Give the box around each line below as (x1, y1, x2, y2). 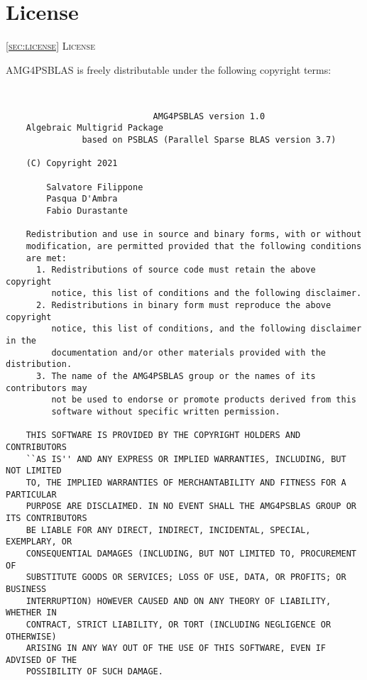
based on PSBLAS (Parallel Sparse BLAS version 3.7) (82, 134, 336, 145)
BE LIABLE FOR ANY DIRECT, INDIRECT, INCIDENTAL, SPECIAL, (26, 525, 311, 535)
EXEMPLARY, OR (6, 537, 72, 547)
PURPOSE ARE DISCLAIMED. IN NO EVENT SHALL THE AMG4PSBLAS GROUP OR (26, 501, 356, 512)
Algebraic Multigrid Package (26, 123, 163, 133)
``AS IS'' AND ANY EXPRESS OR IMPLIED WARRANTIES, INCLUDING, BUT (26, 454, 346, 464)
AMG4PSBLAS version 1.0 (153, 111, 265, 121)
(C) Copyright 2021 (26, 158, 118, 169)
